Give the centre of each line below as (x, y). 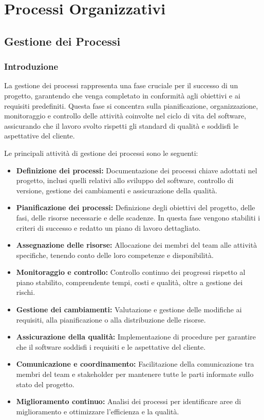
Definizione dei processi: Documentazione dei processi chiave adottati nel (137, 170)
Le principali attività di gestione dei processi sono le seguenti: (101, 153)
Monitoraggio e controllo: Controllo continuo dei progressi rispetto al (131, 272)
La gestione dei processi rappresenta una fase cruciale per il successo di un (121, 85)
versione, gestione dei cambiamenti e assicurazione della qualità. (117, 190)
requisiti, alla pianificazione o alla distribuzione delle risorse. (111, 319)
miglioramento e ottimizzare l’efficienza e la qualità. (98, 411)
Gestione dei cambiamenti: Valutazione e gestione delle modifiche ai (129, 309)
